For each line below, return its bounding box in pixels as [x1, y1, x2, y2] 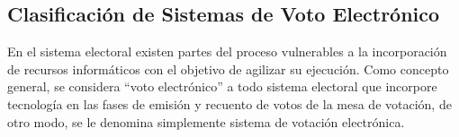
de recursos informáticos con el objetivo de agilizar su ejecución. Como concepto [7, 59, 449, 78]
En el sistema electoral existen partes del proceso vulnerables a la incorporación [7, 42, 447, 61]
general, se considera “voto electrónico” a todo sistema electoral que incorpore [7, 77, 437, 96]
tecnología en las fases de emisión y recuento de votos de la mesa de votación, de [7, 94, 452, 113]
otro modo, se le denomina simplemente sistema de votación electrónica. [7, 112, 405, 131]
